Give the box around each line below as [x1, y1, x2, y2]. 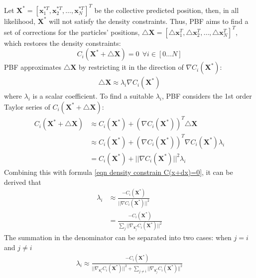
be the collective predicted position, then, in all [94, 4, 239, 15]
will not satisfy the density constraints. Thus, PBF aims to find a [49, 15, 249, 26]
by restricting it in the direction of [79, 62, 184, 72]
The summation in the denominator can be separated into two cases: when [4, 232, 232, 243]
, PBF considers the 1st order [162, 91, 252, 101]
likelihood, [4, 15, 36, 26]
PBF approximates [4, 62, 62, 72]
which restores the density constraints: [4, 37, 121, 48]
